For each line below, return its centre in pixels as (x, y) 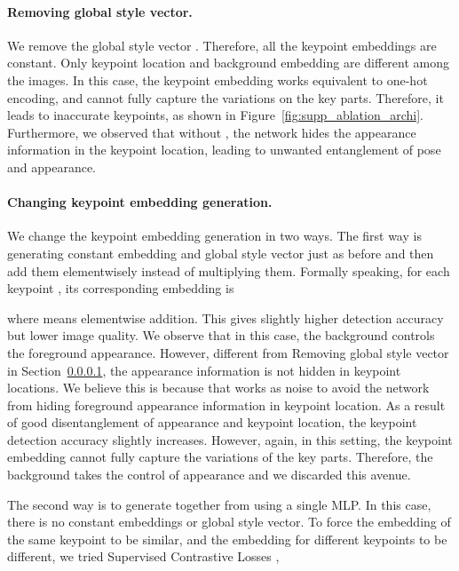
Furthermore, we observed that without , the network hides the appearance (212, 132)
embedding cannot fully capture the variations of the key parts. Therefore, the (220, 457)
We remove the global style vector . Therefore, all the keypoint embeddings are (222, 45)
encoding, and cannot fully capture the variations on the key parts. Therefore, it (226, 97)
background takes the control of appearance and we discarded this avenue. (209, 475)
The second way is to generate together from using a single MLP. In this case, (219, 504)
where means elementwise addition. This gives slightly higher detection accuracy (226, 317)
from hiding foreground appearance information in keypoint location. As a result (226, 404)
